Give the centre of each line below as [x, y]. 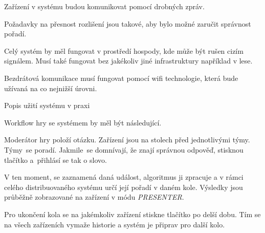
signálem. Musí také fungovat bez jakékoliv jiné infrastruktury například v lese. [128, 61]
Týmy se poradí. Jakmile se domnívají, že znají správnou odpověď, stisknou [124, 149]
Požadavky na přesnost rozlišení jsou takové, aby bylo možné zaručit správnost [128, 23]
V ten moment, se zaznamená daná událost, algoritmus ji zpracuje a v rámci [124, 177]
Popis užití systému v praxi [47, 105]
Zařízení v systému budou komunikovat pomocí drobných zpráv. [104, 6]
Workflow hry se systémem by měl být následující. [83, 122]
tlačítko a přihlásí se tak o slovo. [56, 160]
